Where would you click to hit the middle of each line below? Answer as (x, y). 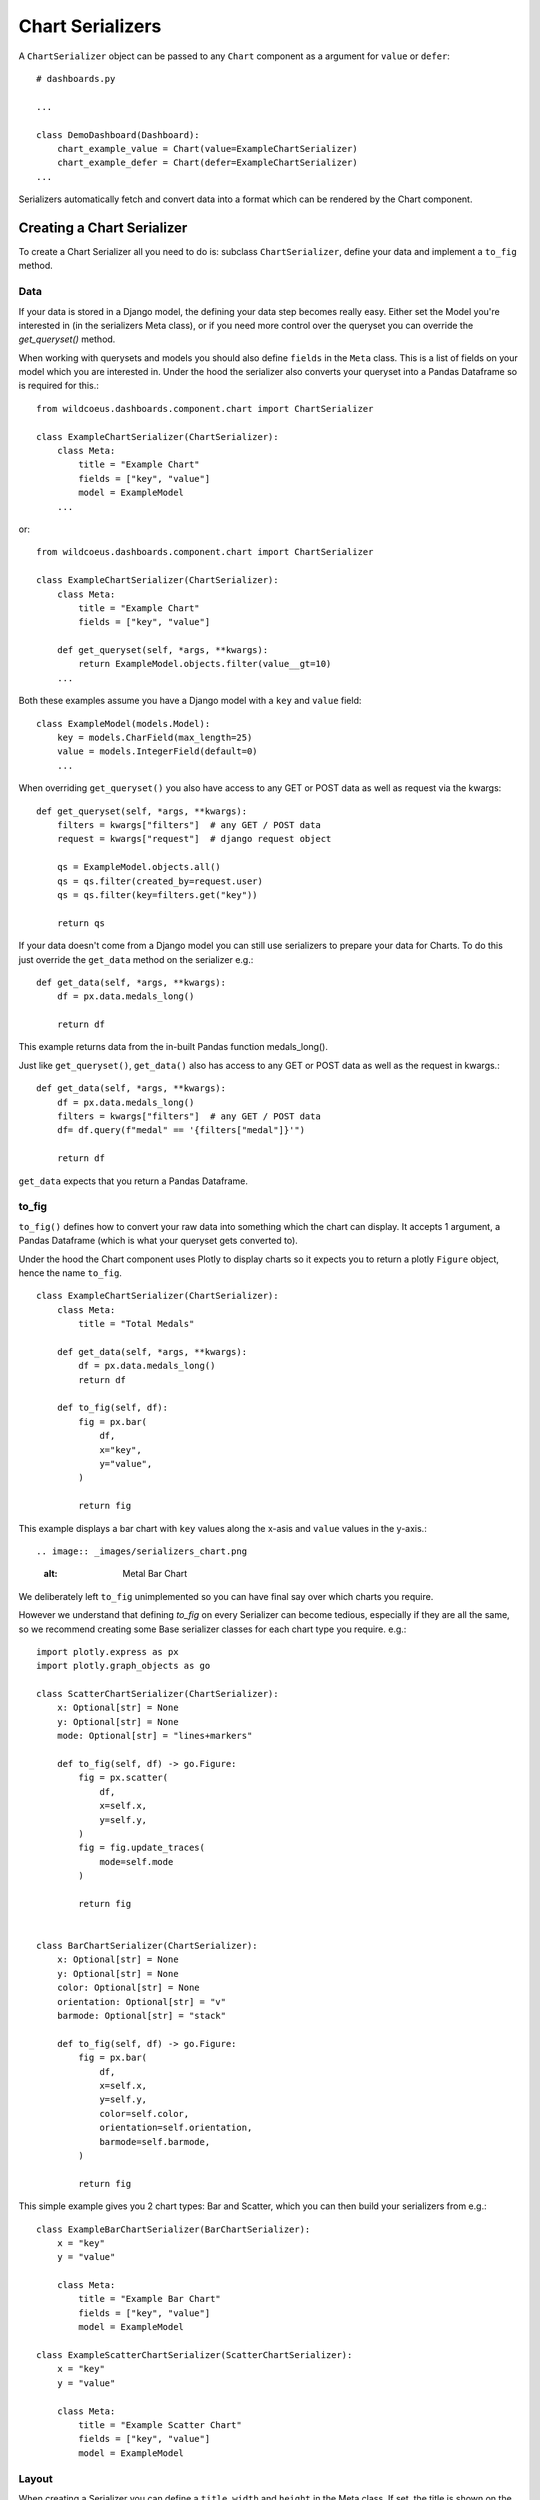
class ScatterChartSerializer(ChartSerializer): (157, 1694)
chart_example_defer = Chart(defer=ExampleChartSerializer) (207, 163)
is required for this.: (58, 386)
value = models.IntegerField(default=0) (157, 751)
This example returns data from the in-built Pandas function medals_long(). (173, 1047)
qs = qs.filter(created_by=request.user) (160, 881)
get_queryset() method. (67, 339)
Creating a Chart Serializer (103, 227)
